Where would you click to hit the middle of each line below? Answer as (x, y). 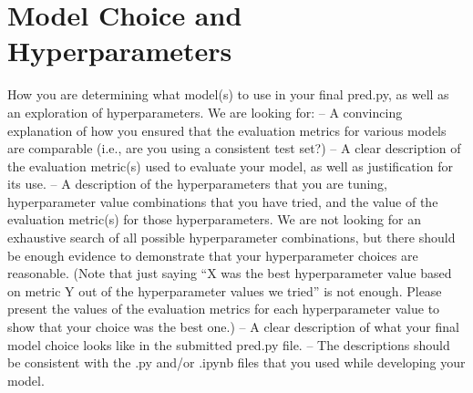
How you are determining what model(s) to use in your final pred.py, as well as (228, 94)
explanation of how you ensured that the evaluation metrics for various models (227, 130)
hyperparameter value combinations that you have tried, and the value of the (223, 201)
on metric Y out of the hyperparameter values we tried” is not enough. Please (225, 290)
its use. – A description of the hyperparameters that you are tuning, (198, 184)
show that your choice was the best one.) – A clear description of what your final (233, 327)
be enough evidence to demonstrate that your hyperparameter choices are (213, 255)
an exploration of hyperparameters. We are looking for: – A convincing (205, 112)
